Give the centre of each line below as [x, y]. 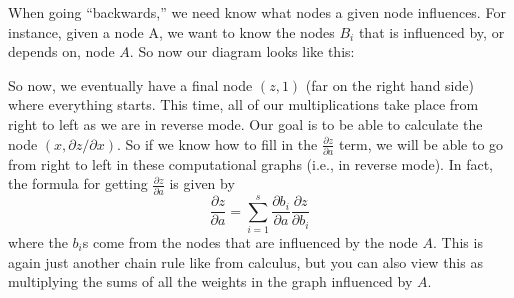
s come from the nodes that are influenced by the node [250, 241]
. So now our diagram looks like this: [242, 51]
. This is [458, 241]
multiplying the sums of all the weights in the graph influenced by [210, 281]
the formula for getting [78, 183]
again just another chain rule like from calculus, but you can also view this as [245, 261]
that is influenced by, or [431, 31]
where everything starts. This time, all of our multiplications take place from [243, 104]
